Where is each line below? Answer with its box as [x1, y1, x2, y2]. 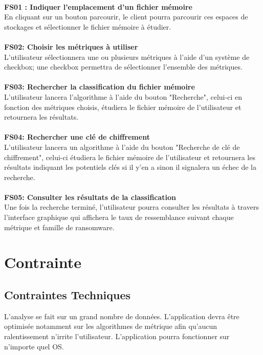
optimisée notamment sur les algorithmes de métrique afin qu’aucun [4, 321, 217, 331]
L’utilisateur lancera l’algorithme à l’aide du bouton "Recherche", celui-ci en [4, 91, 242, 102]
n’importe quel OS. [4, 341, 64, 351]
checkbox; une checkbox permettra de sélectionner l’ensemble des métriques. [4, 61, 243, 72]
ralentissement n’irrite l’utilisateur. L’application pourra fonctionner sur [4, 331, 230, 342]
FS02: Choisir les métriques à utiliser [4, 41, 138, 52]
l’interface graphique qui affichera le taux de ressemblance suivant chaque [4, 212, 234, 223]
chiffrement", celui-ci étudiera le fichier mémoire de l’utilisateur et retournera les [4, 151, 255, 162]
